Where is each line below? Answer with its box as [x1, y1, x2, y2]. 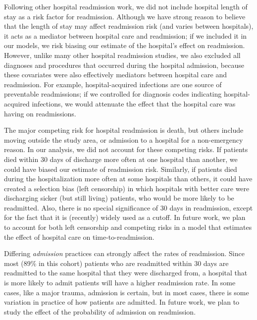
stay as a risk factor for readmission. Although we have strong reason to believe [4, 11, 246, 21]
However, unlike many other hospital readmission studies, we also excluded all [4, 50, 241, 60]
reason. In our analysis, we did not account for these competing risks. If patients [4, 144, 248, 155]
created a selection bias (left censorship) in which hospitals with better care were [4, 183, 250, 193]
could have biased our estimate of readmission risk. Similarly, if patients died [4, 163, 237, 174]
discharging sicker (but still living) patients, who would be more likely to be [4, 193, 234, 203]
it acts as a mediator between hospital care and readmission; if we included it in [4, 30, 247, 41]
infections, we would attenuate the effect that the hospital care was [32, 98, 236, 108]
